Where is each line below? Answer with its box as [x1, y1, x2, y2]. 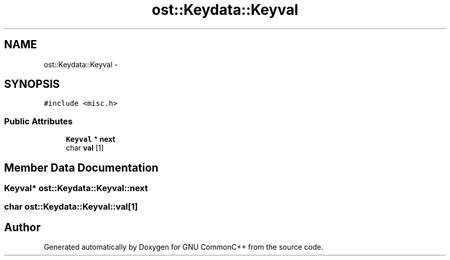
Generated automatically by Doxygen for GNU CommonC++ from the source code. [44, 243, 324, 252]
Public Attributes [4, 116, 73, 126]
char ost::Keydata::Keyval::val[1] [4, 201, 138, 212]
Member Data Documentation [4, 161, 159, 174]
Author [4, 220, 41, 234]
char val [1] [66, 143, 104, 153]
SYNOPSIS [4, 78, 60, 91]
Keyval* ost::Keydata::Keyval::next [4, 183, 148, 194]
